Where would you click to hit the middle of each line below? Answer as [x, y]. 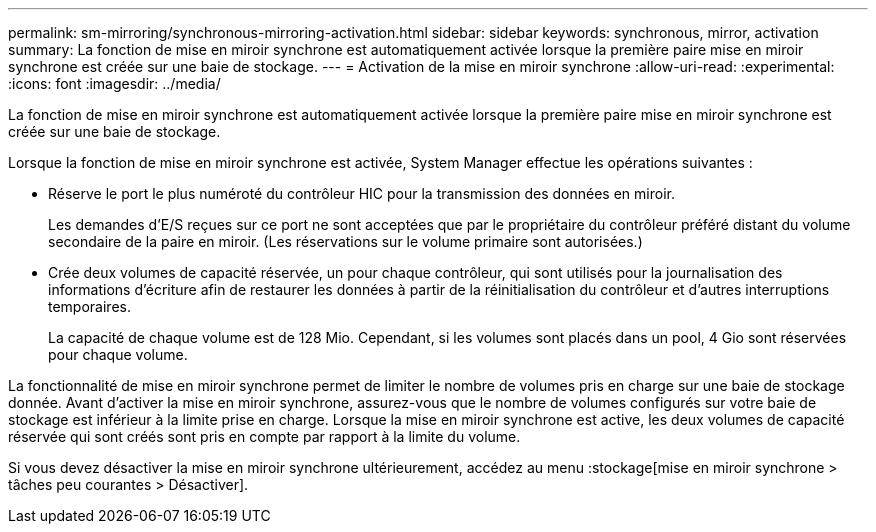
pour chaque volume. [118, 354]
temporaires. [89, 306]
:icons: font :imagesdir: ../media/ [114, 83]
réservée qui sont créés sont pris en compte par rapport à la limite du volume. [264, 436]
